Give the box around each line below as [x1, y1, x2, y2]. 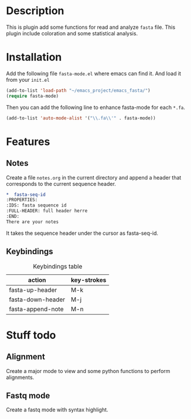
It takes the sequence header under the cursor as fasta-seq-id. [6, 230, 159, 237]
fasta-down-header [9, 295, 66, 304]
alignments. [6, 374, 35, 381]
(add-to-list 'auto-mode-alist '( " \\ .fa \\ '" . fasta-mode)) [6, 115, 156, 121]
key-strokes [70, 275, 107, 284]
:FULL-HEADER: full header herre [6, 208, 88, 214]
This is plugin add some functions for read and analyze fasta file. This [6, 24, 176, 31]
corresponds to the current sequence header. [6, 180, 116, 187]
